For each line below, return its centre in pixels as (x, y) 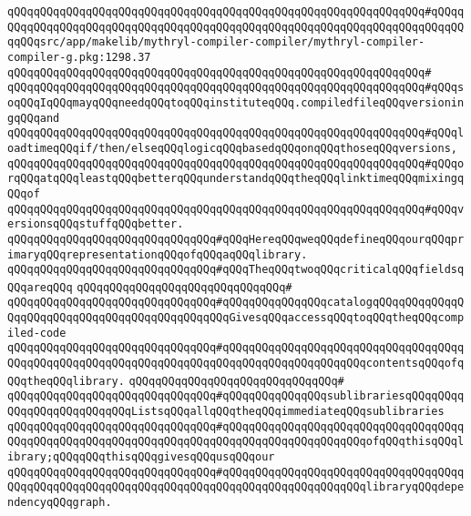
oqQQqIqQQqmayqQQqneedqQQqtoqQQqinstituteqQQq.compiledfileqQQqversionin (236, 102)
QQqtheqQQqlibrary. (66, 381)
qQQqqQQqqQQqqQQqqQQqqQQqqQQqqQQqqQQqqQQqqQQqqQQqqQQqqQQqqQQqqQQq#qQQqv (236, 209)
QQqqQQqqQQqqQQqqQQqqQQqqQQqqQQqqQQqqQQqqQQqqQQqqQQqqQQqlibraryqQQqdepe (236, 487)
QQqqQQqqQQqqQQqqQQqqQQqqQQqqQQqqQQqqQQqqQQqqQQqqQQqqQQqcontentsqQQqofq (236, 364)
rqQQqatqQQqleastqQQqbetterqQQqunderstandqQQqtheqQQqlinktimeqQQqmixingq (236, 179)
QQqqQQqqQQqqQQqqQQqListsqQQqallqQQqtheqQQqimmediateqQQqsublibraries (226, 412)
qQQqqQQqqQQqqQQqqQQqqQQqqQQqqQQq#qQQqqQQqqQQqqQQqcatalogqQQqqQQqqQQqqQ (236, 303)
